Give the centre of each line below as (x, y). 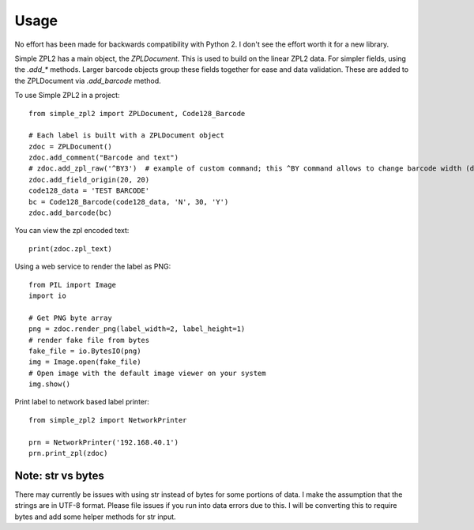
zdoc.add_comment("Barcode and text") (104, 158)
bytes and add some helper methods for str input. (96, 517)
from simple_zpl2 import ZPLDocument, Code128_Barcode (137, 113)
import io (47, 295)
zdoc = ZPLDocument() (70, 147)
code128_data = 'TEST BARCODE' (89, 191)
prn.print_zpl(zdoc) (68, 453)
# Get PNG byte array (70, 318)
